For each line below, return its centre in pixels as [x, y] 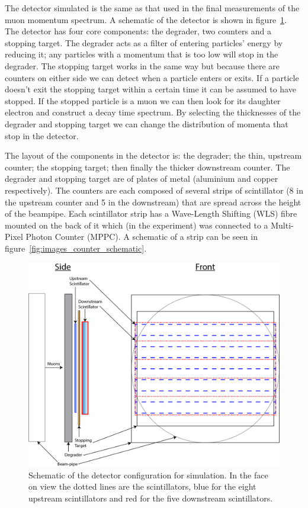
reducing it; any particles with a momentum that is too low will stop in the [142, 54]
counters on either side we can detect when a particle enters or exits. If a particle [152, 77]
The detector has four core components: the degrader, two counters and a [138, 31]
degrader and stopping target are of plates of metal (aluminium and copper [142, 179]
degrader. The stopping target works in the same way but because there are [142, 65]
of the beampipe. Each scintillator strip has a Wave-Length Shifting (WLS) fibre [151, 213]
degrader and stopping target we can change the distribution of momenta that [147, 123]
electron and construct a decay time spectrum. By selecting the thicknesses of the [153, 112]
